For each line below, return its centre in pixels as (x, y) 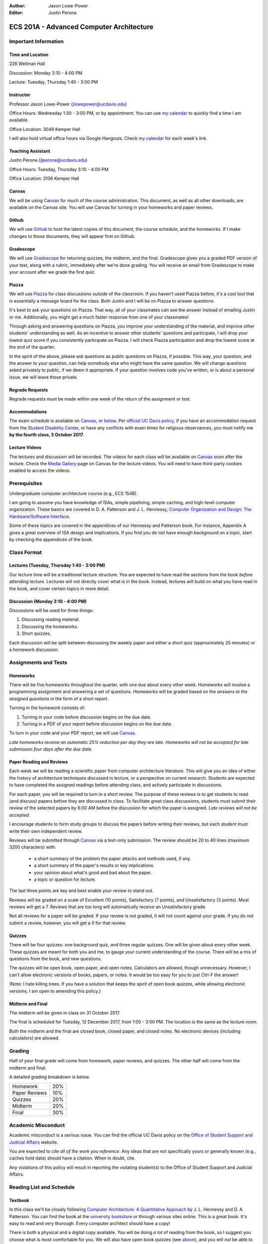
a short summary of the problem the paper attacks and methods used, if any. (112, 858)
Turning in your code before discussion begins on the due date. (86, 717)
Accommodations (28, 412)
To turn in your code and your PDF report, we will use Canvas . (73, 733)
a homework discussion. (34, 649)
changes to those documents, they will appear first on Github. (72, 236)
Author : (17, 6)
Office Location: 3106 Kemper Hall (44, 179)
